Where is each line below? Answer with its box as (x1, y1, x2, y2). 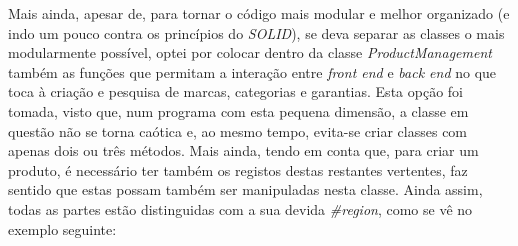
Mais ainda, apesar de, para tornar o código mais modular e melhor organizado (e (8, 3, 510, 23)
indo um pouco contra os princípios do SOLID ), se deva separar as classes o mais (8, 22, 505, 43)
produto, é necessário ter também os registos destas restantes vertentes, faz (8, 159, 468, 180)
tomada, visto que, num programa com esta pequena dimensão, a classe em (8, 100, 469, 121)
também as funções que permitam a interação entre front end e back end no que (8, 61, 497, 82)
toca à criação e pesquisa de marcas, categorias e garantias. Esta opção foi (8, 81, 463, 102)
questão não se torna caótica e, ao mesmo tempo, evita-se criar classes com (8, 120, 468, 141)
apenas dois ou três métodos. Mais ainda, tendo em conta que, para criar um (8, 140, 479, 161)
